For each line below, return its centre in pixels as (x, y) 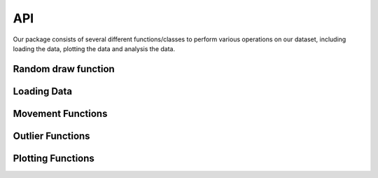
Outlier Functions (51, 136)
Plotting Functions (54, 158)
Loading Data (43, 91)
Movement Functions (60, 113)
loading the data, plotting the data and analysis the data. (94, 48)
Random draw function (64, 69)
